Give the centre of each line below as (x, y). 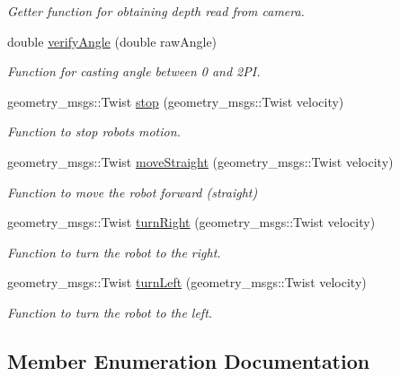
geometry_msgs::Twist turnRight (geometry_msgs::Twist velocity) (191, 222)
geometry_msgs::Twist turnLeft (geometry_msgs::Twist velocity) (187, 282)
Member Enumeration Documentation (189, 360)
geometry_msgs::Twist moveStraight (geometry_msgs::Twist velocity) (200, 161)
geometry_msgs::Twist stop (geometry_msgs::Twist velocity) (176, 101)
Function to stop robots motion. (94, 131)
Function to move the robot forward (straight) (133, 192)
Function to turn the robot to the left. (110, 312)
